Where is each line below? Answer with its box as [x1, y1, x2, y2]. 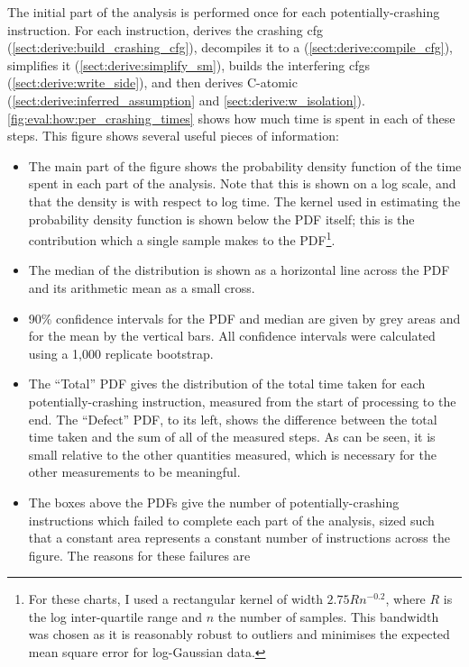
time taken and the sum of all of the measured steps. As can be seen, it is [28, 427, 436, 446]
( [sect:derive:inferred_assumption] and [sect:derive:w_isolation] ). [7, 90, 365, 109]
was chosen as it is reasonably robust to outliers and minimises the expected [28, 625, 450, 644]
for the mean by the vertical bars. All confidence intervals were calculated [28, 326, 436, 345]
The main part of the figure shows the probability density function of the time [28, 156, 462, 175]
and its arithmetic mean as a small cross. [28, 278, 255, 297]
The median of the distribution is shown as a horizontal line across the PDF [28, 260, 450, 279]
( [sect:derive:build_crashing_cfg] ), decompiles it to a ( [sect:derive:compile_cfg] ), [7, 38, 453, 57]
